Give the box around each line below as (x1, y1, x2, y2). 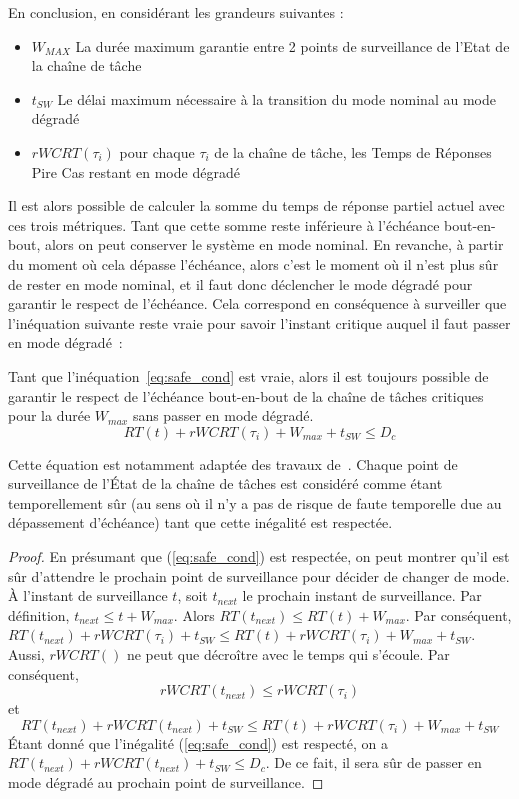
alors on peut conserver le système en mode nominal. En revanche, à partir (44, 234, 504, 255)
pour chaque (119, 141, 195, 162)
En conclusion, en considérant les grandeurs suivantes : (8, 2, 344, 22)
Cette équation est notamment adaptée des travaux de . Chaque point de (8, 453, 458, 474)
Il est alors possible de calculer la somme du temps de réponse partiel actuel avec (8, 195, 505, 216)
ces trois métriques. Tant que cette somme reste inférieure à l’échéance (8, 214, 440, 235)
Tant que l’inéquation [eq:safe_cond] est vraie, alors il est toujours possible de (8, 365, 489, 386)
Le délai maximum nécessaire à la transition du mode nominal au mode (57, 88, 496, 109)
